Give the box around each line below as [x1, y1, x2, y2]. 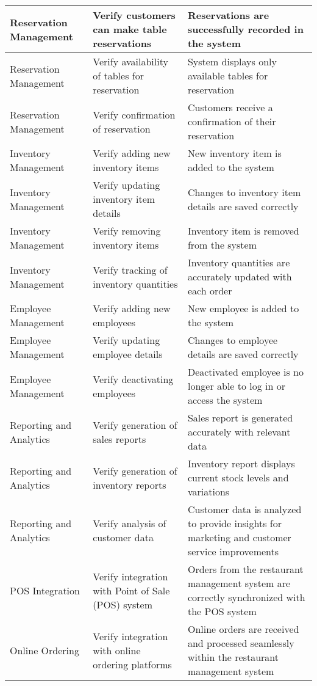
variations [187, 484, 230, 498]
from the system [187, 238, 257, 252]
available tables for [187, 68, 268, 82]
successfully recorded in [187, 22, 304, 36]
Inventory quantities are [187, 255, 290, 269]
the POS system [187, 604, 257, 618]
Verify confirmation [93, 107, 176, 122]
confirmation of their [187, 114, 276, 128]
